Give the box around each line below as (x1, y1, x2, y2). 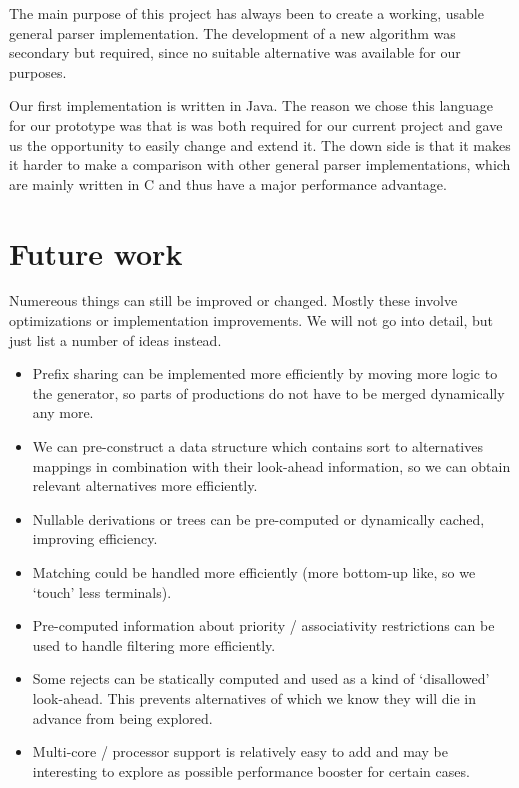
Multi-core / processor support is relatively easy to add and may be (32, 741, 448, 762)
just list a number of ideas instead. (9, 329, 222, 350)
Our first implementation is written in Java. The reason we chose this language (9, 95, 494, 116)
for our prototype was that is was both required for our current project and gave (9, 114, 503, 135)
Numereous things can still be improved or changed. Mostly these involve (9, 290, 458, 311)
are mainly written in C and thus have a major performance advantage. (9, 173, 447, 194)
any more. (32, 402, 94, 423)
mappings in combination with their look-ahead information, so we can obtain (32, 455, 511, 476)
